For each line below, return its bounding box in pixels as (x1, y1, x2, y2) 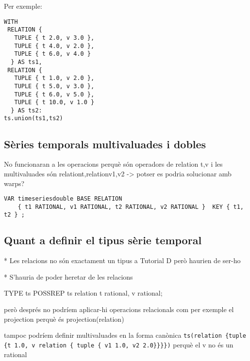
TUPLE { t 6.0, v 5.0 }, (14, 91, 95, 98)
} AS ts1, (11, 58, 42, 65)
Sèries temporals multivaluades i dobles (4, 136, 206, 151)
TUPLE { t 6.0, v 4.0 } (14, 50, 91, 58)
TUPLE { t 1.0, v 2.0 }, (14, 75, 95, 82)
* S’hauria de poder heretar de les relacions (4, 271, 133, 282)
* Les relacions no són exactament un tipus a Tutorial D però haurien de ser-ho (4, 255, 241, 266)
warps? (4, 178, 25, 188)
